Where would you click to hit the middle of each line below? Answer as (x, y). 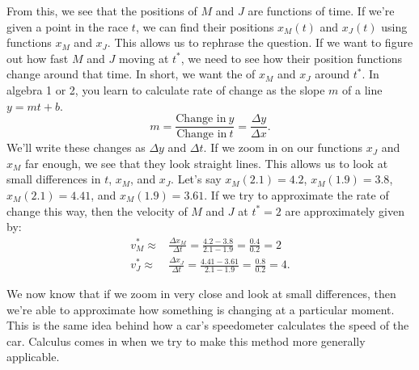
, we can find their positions (205, 26)
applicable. (33, 357)
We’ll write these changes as (76, 147)
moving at (144, 58)
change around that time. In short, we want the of (131, 74)
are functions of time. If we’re (321, 11)
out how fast (38, 58)
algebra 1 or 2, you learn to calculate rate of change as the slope (166, 89)
